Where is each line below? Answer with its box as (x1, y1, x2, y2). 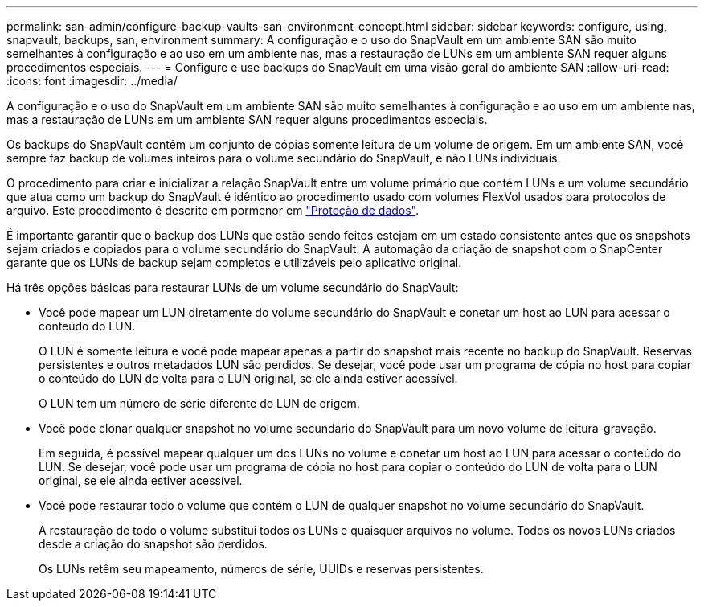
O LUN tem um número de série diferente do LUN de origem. (39, 396, 360, 410)
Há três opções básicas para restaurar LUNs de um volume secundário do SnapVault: (6, 281, 459, 294)
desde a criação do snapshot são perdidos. (39, 537, 268, 551)
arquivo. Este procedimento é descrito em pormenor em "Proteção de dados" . (6, 203, 420, 217)
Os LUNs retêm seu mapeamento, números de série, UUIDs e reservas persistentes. (39, 562, 484, 576)
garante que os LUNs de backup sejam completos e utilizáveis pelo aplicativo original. (6, 256, 462, 269)
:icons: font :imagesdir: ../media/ (6, 74, 178, 88)
